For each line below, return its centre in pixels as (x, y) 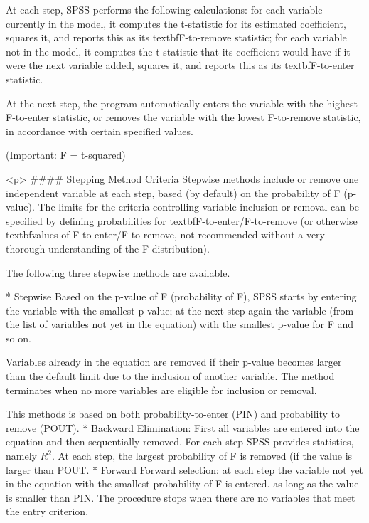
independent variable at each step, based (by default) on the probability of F (173, 192)
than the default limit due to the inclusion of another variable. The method (170, 376)
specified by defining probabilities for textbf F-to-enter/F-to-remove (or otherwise (182, 220)
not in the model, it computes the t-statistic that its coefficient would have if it (178, 51)
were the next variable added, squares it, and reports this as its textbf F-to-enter (180, 65)
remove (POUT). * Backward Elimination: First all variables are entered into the (183, 427)
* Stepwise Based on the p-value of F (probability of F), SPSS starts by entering (181, 296)
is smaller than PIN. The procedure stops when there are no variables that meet (181, 497)
